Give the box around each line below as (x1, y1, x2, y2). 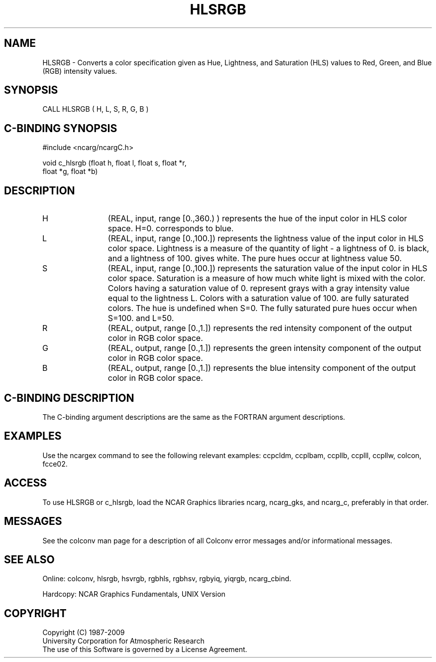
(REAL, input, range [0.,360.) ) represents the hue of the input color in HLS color (108, 213, 407, 224)
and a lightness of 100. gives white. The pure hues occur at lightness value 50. (108, 253, 402, 264)
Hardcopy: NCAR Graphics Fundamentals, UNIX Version (42, 590, 225, 599)
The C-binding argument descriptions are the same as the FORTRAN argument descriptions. (42, 412, 345, 421)
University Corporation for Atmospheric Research (42, 637, 205, 646)
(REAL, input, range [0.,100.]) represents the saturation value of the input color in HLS (108, 263, 428, 274)
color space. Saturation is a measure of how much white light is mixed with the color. (108, 273, 426, 284)
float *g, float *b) (42, 167, 98, 176)
